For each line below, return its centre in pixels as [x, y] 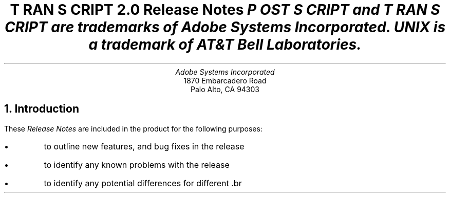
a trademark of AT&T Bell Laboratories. [225, 45]
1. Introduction [42, 109]
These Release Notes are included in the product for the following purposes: [133, 128]
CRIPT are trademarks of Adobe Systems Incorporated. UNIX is [225, 27]
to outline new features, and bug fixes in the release [144, 146]
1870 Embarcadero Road [225, 80]
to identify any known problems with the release [137, 165]
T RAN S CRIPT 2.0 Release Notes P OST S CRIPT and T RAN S [225, 10]
